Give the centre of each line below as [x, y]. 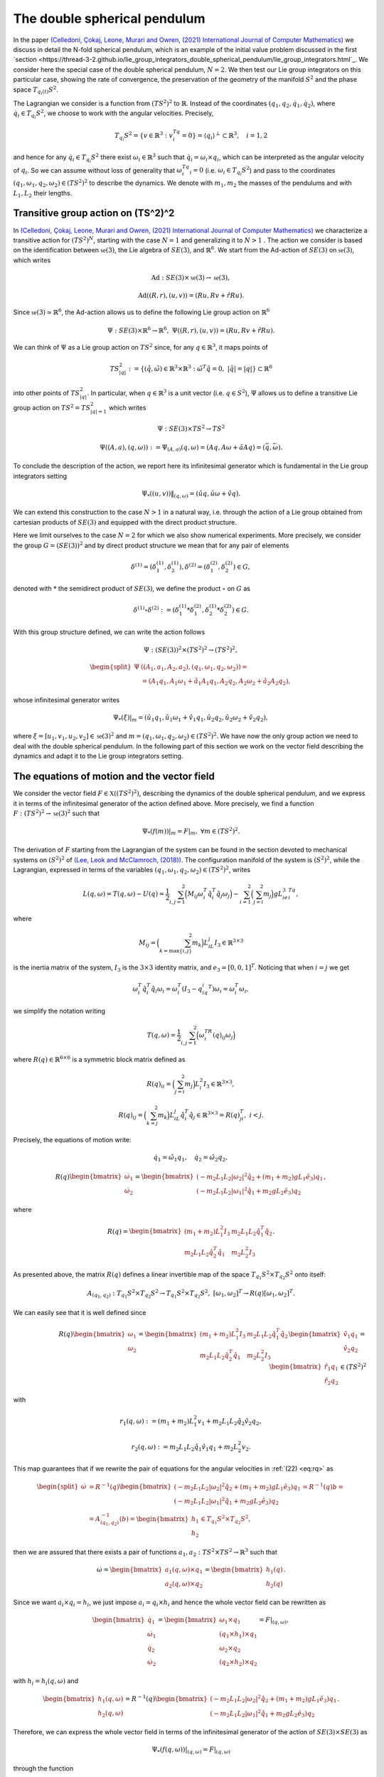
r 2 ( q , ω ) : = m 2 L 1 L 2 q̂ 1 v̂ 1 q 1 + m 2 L [185, 1448]
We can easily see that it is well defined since [80, 1313]
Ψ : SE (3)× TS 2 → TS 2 [191, 428]
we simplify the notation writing [59, 1011]
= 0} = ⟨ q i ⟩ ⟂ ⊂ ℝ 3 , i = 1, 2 [225, 136]
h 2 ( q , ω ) [111, 1714]
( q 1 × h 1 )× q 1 [238, 1635]
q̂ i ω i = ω [164, 989]
